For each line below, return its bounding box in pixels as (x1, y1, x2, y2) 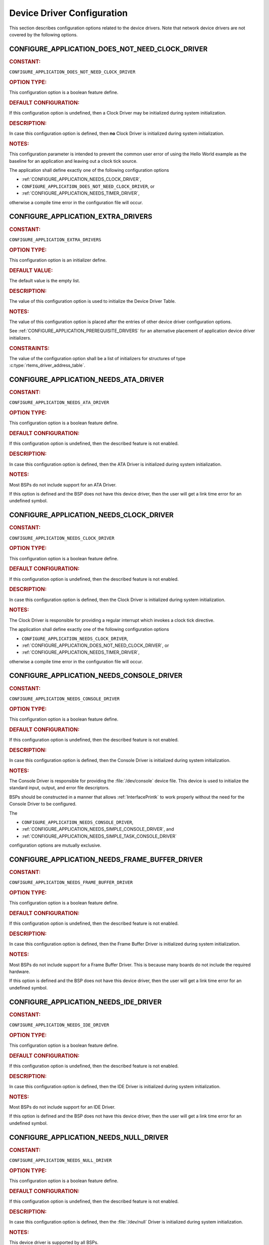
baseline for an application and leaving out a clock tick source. (9, 158, 138, 164)
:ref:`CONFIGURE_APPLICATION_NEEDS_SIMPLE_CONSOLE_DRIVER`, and (21, 826, 174, 832)
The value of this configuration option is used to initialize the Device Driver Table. (9, 298, 176, 304)
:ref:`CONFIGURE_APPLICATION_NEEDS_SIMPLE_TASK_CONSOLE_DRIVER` (21, 833, 177, 839)
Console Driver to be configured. (9, 801, 77, 807)
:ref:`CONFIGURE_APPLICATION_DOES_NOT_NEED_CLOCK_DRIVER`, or (21, 642, 169, 648)
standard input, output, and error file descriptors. (9, 785, 110, 791)
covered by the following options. (9, 31, 78, 37)
